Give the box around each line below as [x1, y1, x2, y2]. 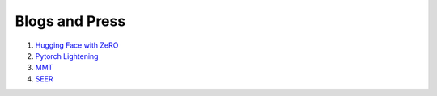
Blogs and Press [15, 12, 126, 30]
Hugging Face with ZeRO [35, 40, 119, 50]
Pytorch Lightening [35, 51, 99, 61]
